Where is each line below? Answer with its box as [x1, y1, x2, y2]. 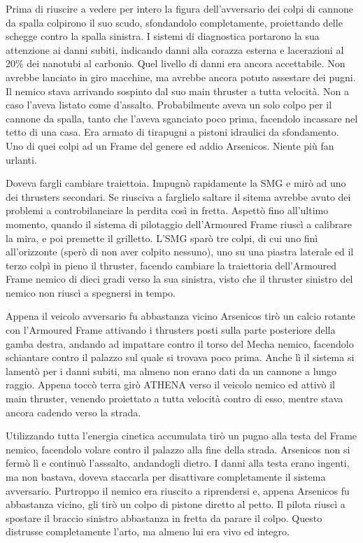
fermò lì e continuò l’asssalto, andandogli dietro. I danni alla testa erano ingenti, [6, 456, 350, 470]
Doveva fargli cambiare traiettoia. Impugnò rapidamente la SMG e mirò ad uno [6, 176, 346, 190]
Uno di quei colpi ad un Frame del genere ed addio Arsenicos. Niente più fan [6, 138, 334, 153]
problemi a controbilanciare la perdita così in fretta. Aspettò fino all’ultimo [6, 203, 329, 218]
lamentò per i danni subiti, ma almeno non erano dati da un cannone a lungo [6, 363, 337, 378]
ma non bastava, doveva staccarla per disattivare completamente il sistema [6, 470, 326, 484]
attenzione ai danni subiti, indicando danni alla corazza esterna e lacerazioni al [6, 42, 344, 57]
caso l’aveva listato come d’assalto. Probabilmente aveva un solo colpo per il [6, 97, 332, 112]
